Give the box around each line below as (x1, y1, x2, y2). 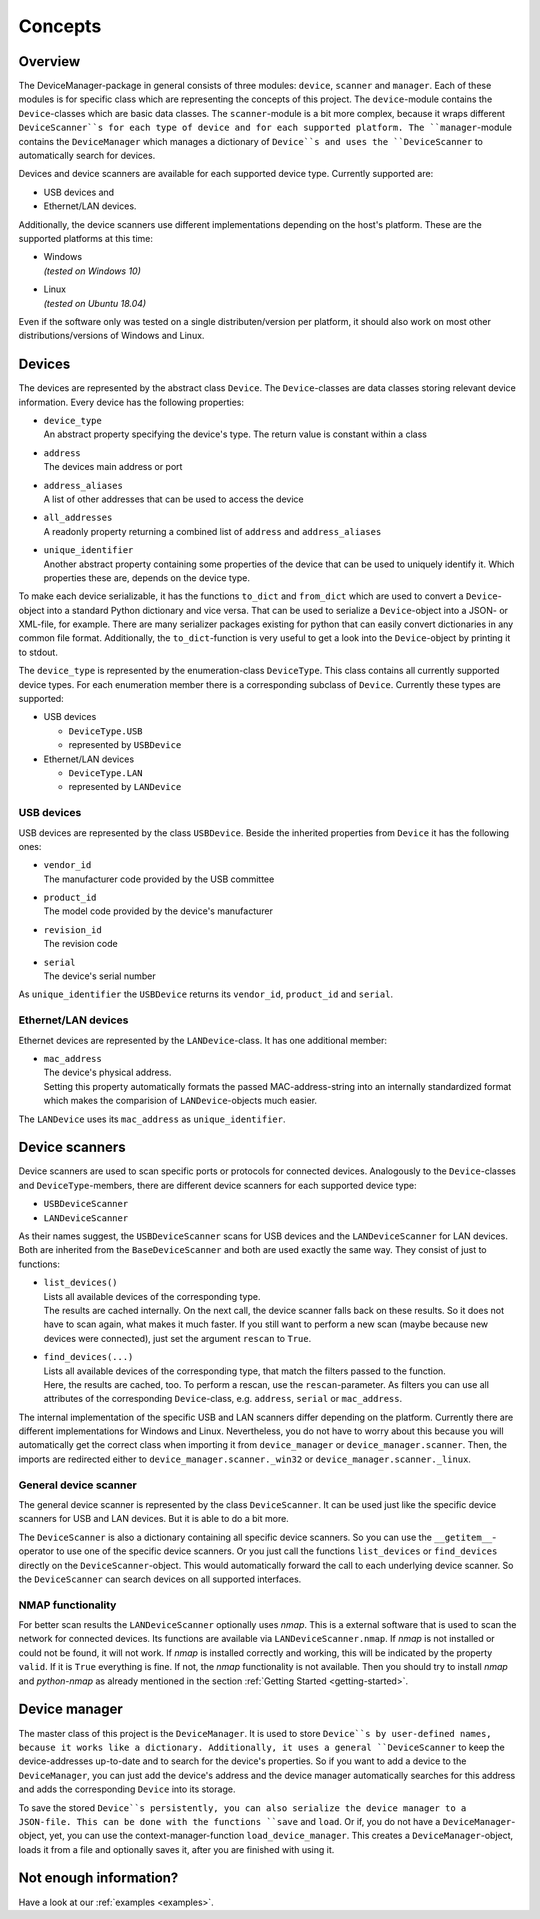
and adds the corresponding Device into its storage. (18, 1783, 236, 1795)
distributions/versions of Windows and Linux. (18, 330, 205, 342)
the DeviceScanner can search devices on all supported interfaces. (18, 1573, 302, 1585)
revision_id (43, 924, 102, 935)
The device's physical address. (43, 1066, 172, 1079)
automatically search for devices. (18, 150, 156, 162)
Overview (18, 53, 81, 70)
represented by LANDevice (68, 781, 182, 793)
